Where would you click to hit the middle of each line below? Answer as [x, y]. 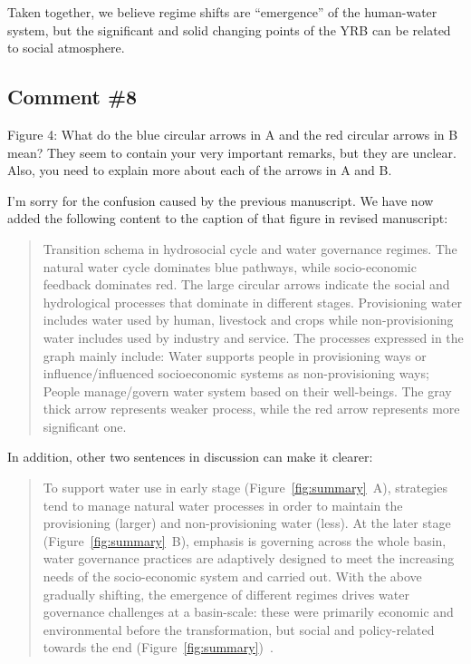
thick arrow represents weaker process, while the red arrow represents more [251, 409]
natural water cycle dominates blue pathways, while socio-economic [230, 266]
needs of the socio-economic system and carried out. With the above [232, 576]
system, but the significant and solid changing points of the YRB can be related [229, 29]
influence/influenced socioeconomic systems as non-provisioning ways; [236, 373]
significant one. [85, 426]
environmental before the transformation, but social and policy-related [239, 629]
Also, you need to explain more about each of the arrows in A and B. [200, 170]
